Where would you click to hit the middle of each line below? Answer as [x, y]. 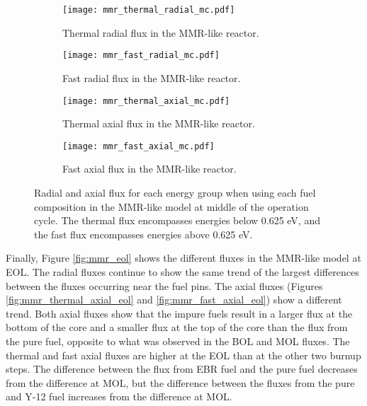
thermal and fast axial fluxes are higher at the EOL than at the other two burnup [183, 355]
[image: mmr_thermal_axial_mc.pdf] [146, 101]
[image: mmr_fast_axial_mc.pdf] [139, 146]
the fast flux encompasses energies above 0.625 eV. [143, 234]
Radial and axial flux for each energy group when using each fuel [175, 192]
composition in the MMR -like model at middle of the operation [171, 206]
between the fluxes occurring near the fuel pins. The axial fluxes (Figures [164, 285]
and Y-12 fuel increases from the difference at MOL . [119, 396]
